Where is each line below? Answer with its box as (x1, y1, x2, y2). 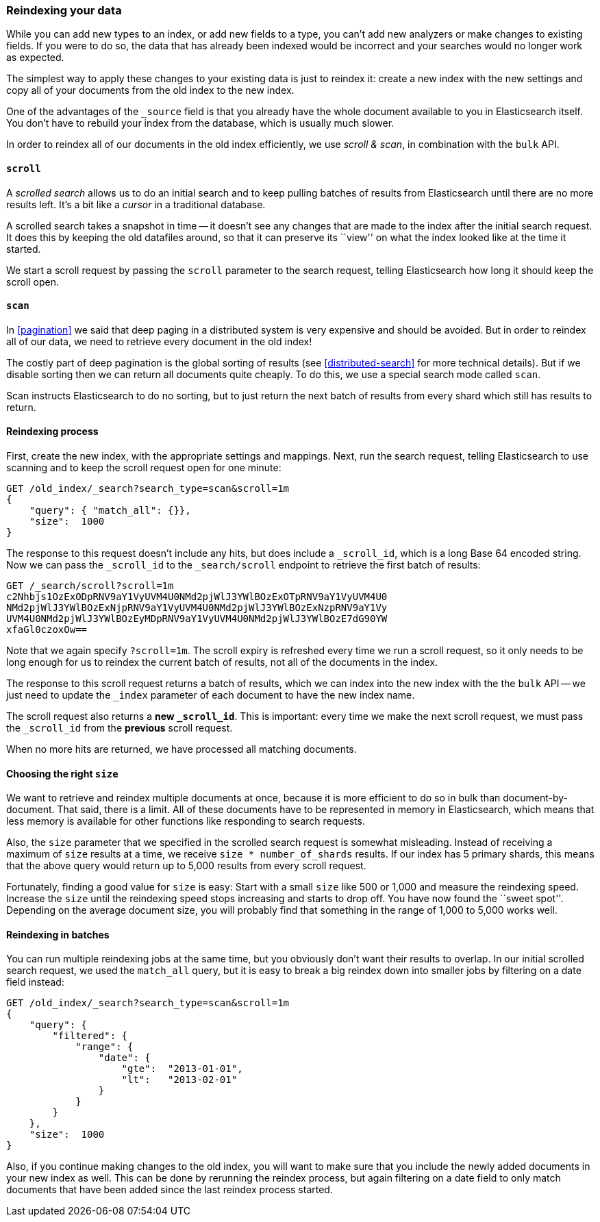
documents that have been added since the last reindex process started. (6, 1184, 333, 1196)
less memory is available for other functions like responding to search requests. (6, 815, 365, 827)
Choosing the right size (6, 767, 118, 780)
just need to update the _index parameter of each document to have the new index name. (6, 689, 415, 701)
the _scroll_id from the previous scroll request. (6, 722, 233, 734)
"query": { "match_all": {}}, (29, 505, 191, 516)
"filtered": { (52, 1030, 128, 1042)
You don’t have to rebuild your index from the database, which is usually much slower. (6, 117, 395, 129)
